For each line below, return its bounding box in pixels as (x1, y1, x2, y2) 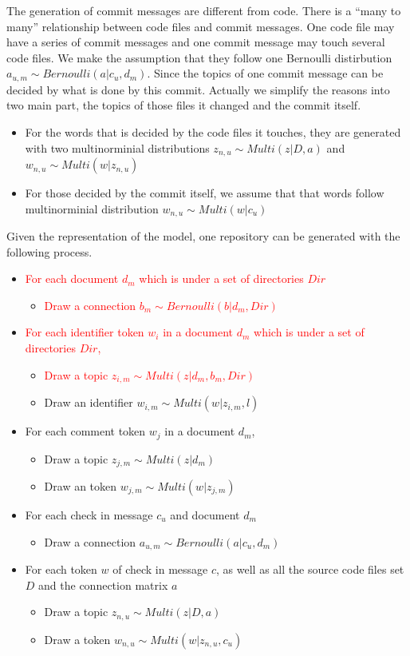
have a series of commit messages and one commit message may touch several (6, 34, 385, 50)
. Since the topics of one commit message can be (147, 65, 384, 82)
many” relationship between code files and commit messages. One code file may (6, 18, 395, 34)
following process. (6, 243, 93, 260)
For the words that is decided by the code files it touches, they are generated (25, 124, 401, 141)
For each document (25, 270, 119, 287)
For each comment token (25, 423, 146, 439)
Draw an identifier (44, 394, 133, 411)
